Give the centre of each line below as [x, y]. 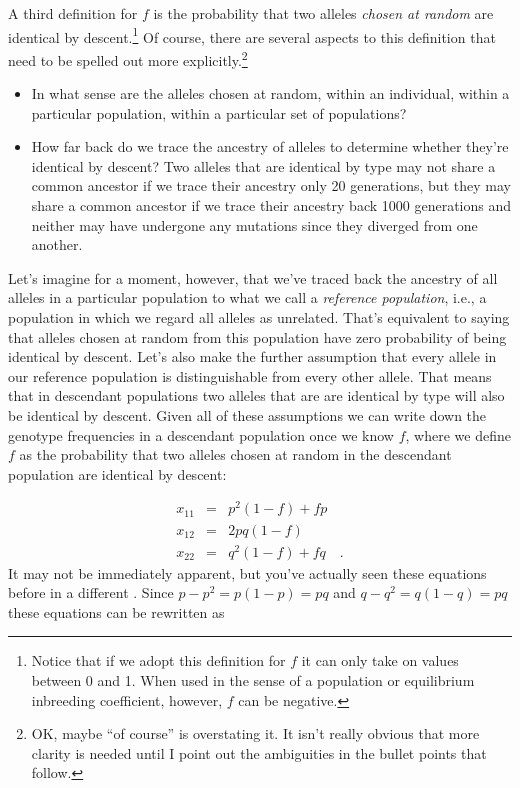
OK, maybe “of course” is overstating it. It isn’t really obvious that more [255, 733]
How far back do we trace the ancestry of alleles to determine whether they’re [270, 146]
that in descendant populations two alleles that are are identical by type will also [256, 395]
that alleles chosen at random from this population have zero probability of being [257, 336]
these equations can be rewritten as [116, 611]
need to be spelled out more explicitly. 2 [128, 58]
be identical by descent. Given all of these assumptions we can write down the [247, 415]
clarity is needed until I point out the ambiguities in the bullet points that [259, 752]
